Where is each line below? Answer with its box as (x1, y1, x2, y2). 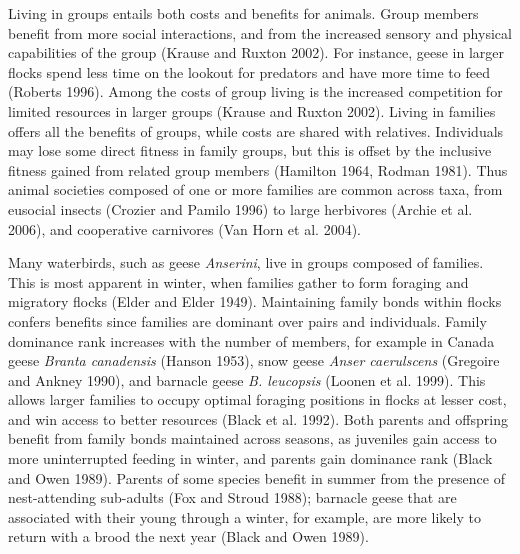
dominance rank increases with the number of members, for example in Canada (8, 330, 495, 351)
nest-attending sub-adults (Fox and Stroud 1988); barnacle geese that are (8, 487, 457, 508)
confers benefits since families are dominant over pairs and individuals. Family (8, 310, 487, 331)
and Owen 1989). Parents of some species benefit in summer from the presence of (8, 467, 505, 488)
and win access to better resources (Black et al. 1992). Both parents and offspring (8, 408, 508, 429)
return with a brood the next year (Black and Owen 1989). (8, 526, 369, 547)
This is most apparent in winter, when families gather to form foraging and (8, 271, 469, 292)
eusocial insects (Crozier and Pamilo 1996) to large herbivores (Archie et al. (8, 198, 473, 219)
